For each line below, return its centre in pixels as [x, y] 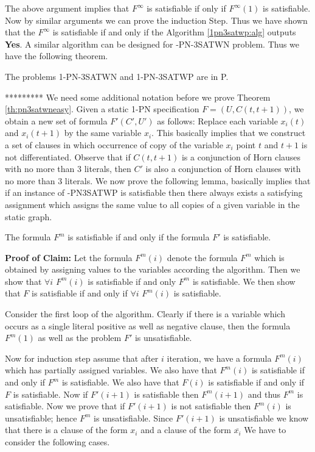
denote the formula [202, 257]
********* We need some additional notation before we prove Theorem [138, 97]
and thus [264, 394]
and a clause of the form [186, 430]
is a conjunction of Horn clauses [241, 156]
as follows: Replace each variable [217, 120]
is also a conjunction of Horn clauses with [223, 169]
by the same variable [103, 133]
